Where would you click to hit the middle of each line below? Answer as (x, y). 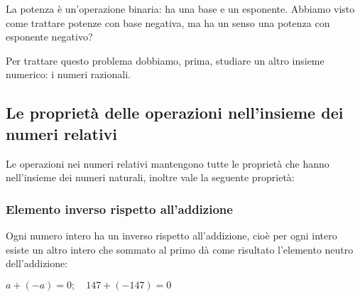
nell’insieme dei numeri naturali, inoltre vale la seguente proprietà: (150, 177)
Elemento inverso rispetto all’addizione (119, 209)
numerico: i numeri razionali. (68, 74)
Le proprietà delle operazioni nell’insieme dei (175, 113)
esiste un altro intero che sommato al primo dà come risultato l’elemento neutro (180, 249)
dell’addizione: (37, 263)
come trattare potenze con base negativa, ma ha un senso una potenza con (168, 22)
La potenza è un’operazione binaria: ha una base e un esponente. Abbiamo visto (180, 9)
